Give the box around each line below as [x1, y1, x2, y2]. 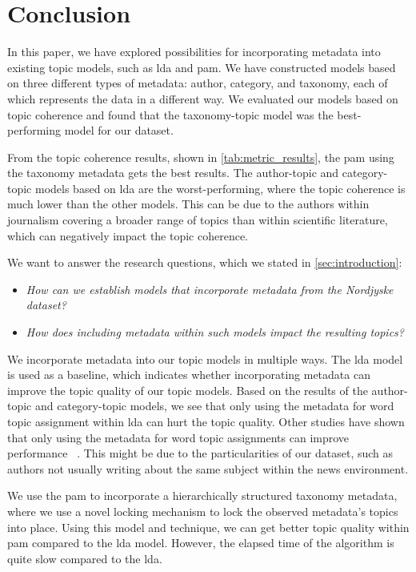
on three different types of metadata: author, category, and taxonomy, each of [7, 75, 388, 91]
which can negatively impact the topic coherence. [7, 227, 249, 244]
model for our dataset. [64, 122, 174, 139]
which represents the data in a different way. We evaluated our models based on [7, 90, 398, 107]
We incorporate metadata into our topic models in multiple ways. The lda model [7, 350, 403, 367]
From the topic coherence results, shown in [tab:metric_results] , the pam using [7, 148, 394, 165]
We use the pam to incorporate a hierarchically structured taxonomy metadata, [7, 487, 398, 504]
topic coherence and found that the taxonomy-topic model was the [7, 106, 334, 123]
